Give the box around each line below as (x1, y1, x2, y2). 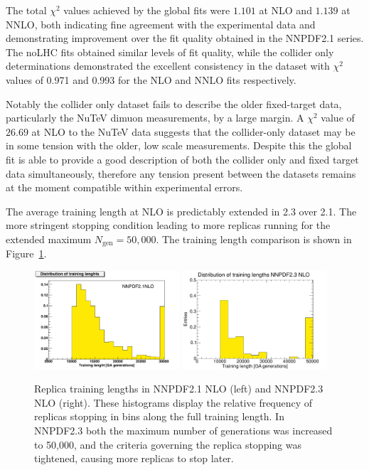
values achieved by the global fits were (63, 3, 230, 17)
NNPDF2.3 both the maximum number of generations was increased (34, 423, 333, 438)
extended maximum (6, 231, 92, 246)
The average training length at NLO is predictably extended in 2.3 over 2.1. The (6, 203, 357, 218)
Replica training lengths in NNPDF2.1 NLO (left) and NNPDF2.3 (34, 381, 323, 396)
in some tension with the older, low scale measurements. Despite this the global (6, 138, 352, 153)
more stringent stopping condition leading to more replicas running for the (6, 218, 331, 233)
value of (321, 110, 355, 125)
